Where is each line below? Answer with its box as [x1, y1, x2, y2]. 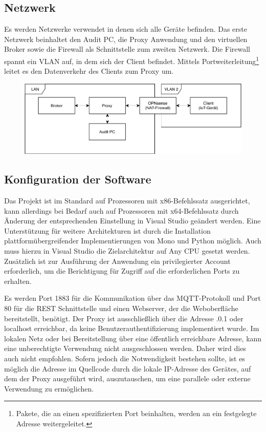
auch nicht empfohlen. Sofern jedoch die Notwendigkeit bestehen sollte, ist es [4, 353, 245, 363]
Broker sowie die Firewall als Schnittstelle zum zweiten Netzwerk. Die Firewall [4, 44, 251, 54]
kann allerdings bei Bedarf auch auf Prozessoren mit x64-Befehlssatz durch [4, 205, 239, 216]
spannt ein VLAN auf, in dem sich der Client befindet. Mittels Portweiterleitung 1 [4, 54, 259, 66]
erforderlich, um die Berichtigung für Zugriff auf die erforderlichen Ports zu [4, 265, 240, 276]
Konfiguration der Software [4, 171, 151, 187]
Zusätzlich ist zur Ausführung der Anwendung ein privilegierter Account [4, 255, 231, 266]
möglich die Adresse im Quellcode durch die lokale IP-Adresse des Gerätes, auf [4, 363, 251, 374]
